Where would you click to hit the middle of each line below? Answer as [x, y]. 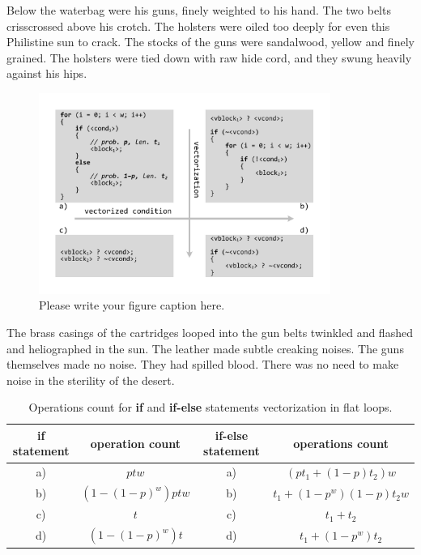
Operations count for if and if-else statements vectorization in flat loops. [210, 407]
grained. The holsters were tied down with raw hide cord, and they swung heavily [209, 57]
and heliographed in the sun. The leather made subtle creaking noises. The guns [205, 348]
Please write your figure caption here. [132, 305]
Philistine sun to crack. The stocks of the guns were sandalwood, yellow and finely [210, 42]
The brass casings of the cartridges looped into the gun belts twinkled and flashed [210, 332]
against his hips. [47, 73]
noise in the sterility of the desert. [91, 380]
